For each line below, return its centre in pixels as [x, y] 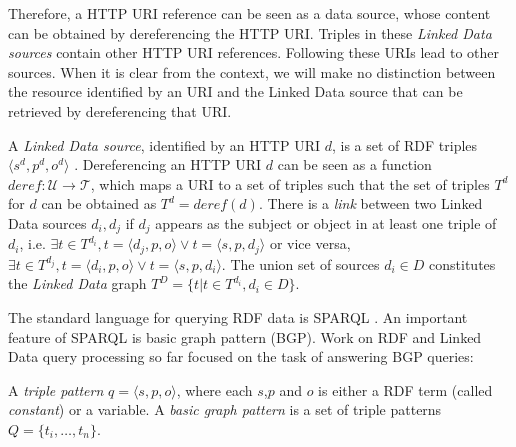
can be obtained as [99, 203]
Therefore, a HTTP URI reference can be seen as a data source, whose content [249, 13]
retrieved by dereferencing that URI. [120, 110]
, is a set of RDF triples [404, 144]
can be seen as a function [354, 164]
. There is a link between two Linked [370, 203]
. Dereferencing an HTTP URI [168, 164]
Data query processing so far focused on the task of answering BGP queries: [241, 356]
